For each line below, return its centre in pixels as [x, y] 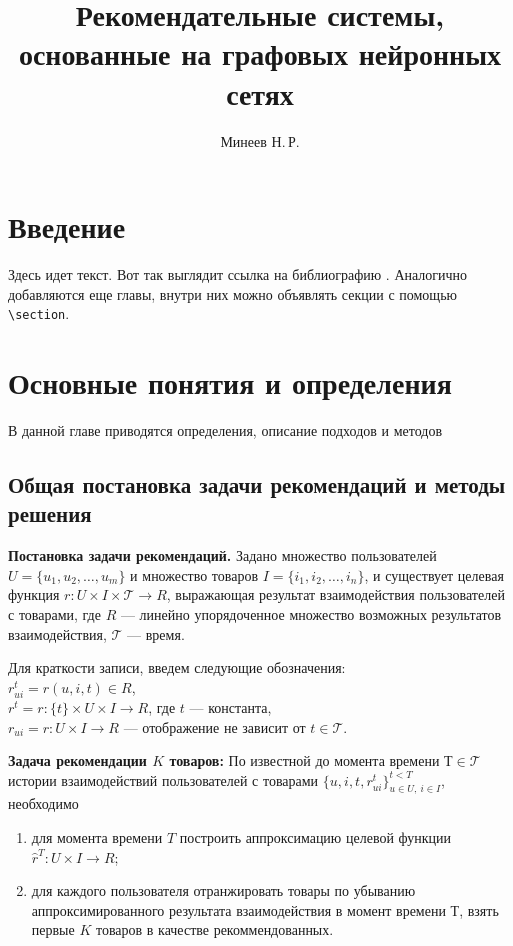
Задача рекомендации [77, 760]
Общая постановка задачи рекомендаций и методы [257, 483]
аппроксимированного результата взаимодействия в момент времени [238, 909]
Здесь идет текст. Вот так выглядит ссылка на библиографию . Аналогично [238, 274]
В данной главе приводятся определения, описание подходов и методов [225, 430]
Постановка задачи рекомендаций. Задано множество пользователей [222, 555]
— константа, [230, 706]
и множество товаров [194, 574]
